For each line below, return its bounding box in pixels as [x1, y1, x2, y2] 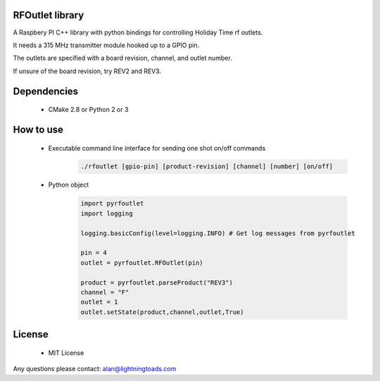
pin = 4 [80, 249, 107, 257]
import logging [80, 209, 133, 218]
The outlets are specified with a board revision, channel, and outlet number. [13, 54, 232, 63]
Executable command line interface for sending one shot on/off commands [48, 144, 266, 152]
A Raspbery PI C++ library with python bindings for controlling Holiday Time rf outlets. [13, 28, 263, 37]
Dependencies [13, 85, 79, 97]
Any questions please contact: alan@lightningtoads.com [13, 365, 177, 373]
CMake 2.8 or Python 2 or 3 [48, 106, 129, 114]
